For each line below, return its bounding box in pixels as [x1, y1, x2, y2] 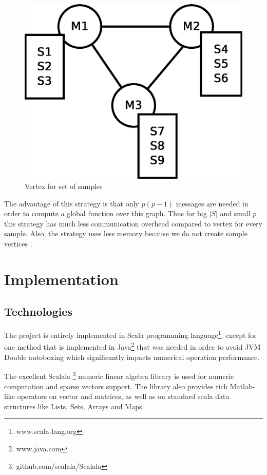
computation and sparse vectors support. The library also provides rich [4, 381, 228, 391]
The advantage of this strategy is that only [4, 198, 139, 208]
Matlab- [230, 381, 255, 391]
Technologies [4, 303, 72, 319]
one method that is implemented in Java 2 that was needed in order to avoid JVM [4, 340, 261, 352]
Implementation [4, 268, 119, 289]
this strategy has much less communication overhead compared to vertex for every [4, 218, 263, 229]
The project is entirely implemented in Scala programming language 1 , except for [4, 328, 257, 340]
